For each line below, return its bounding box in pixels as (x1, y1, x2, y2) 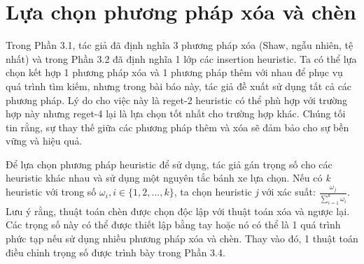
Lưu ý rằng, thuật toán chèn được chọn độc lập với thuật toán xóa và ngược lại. (6, 203, 350, 218)
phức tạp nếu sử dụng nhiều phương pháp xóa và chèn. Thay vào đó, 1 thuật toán (6, 231, 358, 246)
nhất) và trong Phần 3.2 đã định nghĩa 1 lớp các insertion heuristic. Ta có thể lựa (6, 51, 357, 66)
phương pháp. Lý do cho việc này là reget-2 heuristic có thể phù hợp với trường (6, 92, 348, 107)
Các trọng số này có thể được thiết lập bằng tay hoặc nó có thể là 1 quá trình (6, 217, 341, 232)
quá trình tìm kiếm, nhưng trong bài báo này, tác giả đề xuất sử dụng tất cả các (6, 78, 352, 93)
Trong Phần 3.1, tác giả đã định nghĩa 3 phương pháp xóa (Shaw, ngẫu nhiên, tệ (6, 38, 353, 52)
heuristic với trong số (6, 184, 97, 199)
